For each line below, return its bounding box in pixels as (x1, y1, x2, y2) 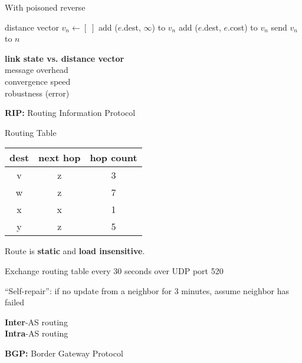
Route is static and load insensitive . (5, 245, 145, 257)
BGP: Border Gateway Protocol (5, 347, 123, 359)
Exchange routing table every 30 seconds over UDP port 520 (5, 264, 224, 277)
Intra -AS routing (5, 327, 68, 339)
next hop (38, 151, 81, 165)
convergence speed (5, 75, 71, 87)
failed (5, 296, 25, 308)
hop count (90, 151, 137, 165)
